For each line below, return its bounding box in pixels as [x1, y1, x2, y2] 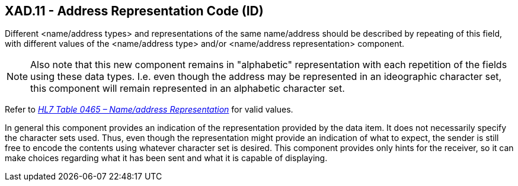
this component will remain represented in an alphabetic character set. [30, 82, 345, 95]
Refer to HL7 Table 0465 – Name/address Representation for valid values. [5, 104, 293, 115]
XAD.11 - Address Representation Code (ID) [5, 4, 264, 18]
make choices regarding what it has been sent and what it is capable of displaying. [5, 153, 328, 163]
